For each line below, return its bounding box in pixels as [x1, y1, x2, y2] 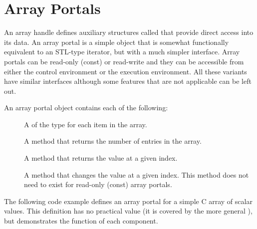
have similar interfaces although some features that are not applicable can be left [4, 76, 252, 86]
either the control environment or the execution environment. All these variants [4, 66, 247, 76]
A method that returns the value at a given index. [24, 153, 178, 163]
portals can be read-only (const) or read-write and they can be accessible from [4, 56, 244, 66]
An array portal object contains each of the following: [4, 102, 168, 113]
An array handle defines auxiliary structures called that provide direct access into [4, 27, 254, 37]
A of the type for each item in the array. [24, 119, 147, 129]
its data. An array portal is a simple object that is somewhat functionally [4, 36, 229, 47]
